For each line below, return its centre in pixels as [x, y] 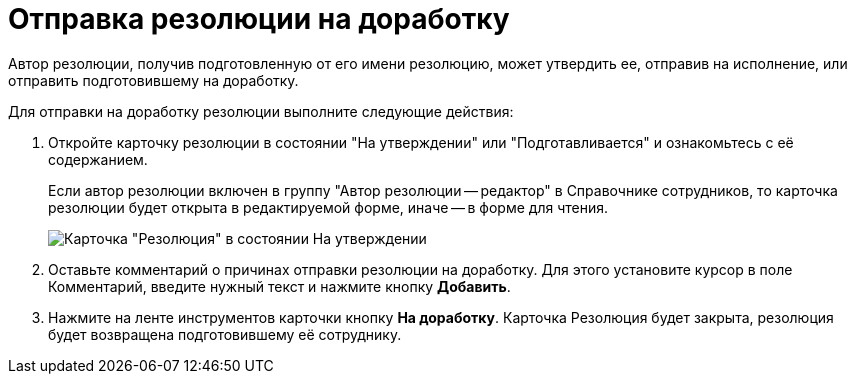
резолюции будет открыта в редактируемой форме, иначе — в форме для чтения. [328, 207]
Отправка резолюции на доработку [259, 19]
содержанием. [98, 159]
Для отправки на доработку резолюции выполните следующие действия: [261, 111]
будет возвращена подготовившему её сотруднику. [225, 334]
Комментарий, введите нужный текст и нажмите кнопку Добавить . [279, 286]
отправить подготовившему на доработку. [153, 80]
